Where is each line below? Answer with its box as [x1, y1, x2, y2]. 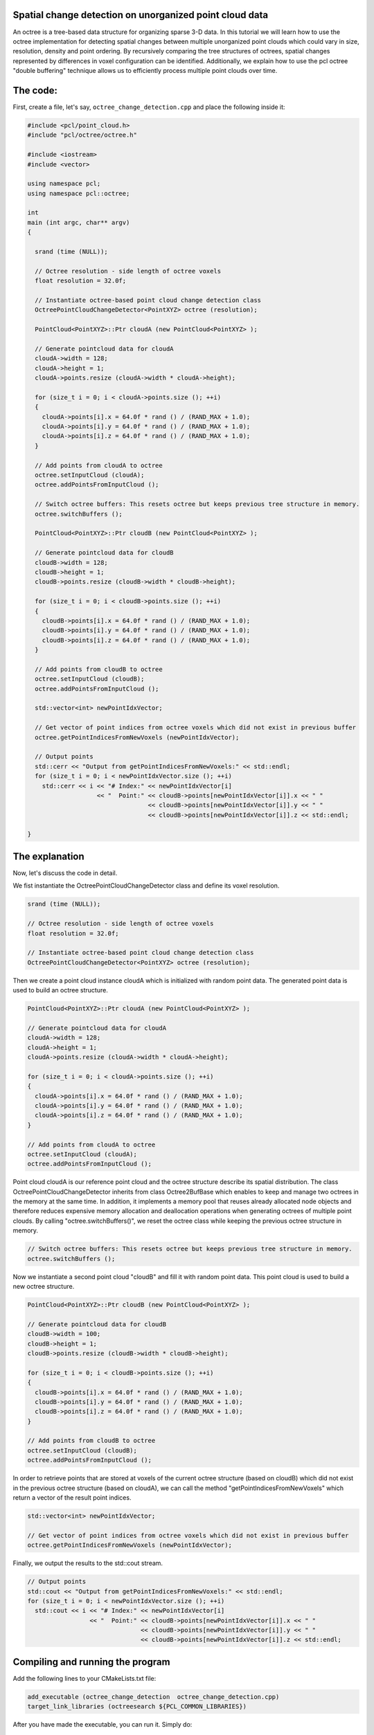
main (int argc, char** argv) [27, 219, 130, 226]
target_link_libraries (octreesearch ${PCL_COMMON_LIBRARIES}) [27, 1702, 247, 1711]
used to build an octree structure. [12, 986, 109, 995]
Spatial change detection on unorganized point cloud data [12, 9, 269, 21]
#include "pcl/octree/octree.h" [27, 131, 138, 139]
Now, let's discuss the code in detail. [12, 868, 118, 877]
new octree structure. [12, 1283, 75, 1290]
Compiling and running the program [12, 1656, 170, 1668]
